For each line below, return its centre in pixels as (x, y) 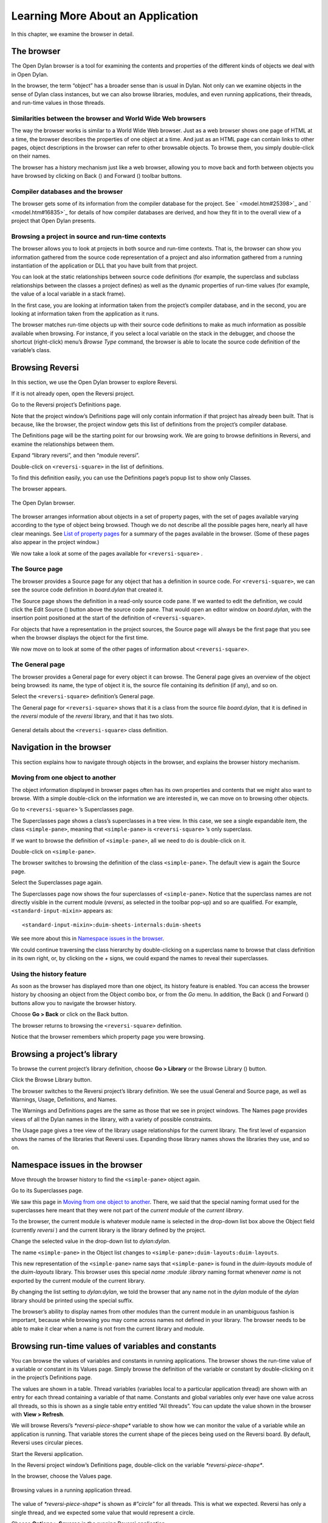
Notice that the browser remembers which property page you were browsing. (108, 1036)
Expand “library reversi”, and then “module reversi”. (75, 455)
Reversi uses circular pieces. (47, 1443)
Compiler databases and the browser (67, 191)
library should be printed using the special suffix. (72, 1300)
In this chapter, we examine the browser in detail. (73, 34)
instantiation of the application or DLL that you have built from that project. (104, 266)
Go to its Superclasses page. (47, 1190)
